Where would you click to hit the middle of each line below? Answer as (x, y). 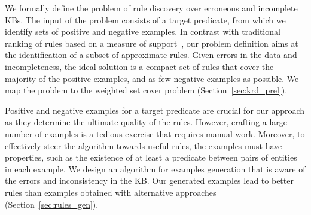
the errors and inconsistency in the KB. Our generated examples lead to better (149, 181)
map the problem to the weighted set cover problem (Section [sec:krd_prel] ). (146, 90)
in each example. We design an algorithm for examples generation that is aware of (155, 169)
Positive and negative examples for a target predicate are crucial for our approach (155, 110)
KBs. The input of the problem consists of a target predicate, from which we (145, 19)
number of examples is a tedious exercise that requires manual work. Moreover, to (155, 133)
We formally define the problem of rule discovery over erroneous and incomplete (151, 8)
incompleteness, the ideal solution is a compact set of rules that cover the (139, 66)
